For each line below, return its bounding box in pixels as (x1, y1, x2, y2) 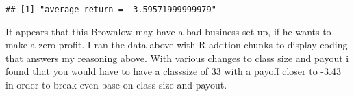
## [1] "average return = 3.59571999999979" (5, 5, 216, 14)
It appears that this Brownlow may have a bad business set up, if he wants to (5, 24, 331, 38)
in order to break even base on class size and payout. (5, 78, 227, 92)
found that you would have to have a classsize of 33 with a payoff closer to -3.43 (5, 64, 341, 78)
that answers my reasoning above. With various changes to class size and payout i (5, 50, 349, 65)
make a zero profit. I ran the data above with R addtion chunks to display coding (5, 37, 348, 52)
